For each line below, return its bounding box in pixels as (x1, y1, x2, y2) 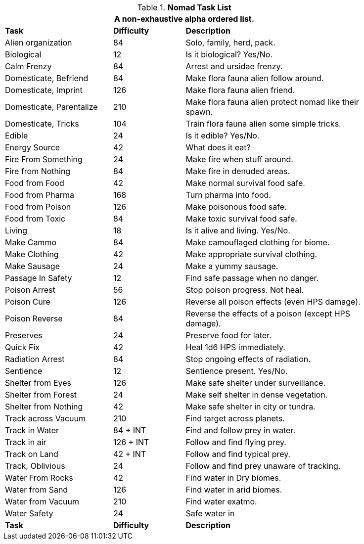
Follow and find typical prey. (185, 449, 291, 459)
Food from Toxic (5, 214, 66, 224)
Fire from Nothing (5, 166, 71, 176)
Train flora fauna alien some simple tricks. (185, 119, 341, 129)
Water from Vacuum (5, 497, 79, 506)
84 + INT (113, 425, 146, 435)
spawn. (185, 107, 213, 117)
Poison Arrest (5, 285, 55, 295)
